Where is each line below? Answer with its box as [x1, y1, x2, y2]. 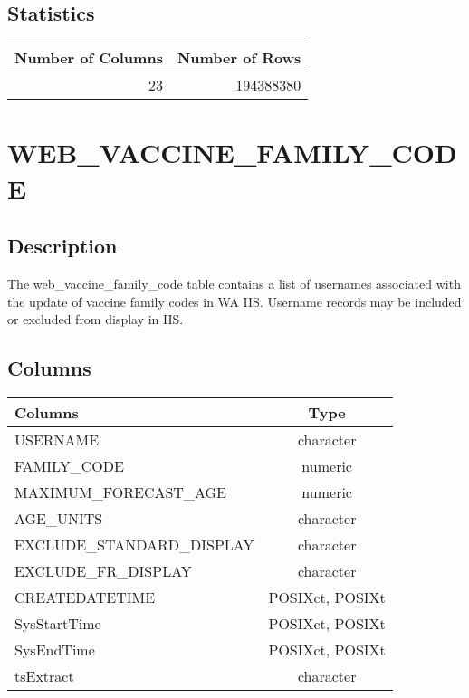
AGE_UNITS [14, 507, 103, 529]
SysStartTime [14, 612, 101, 634]
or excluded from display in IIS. [7, 310, 184, 329]
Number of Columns [14, 47, 163, 69]
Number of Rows [177, 47, 301, 69]
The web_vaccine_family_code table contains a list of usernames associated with [7, 273, 461, 292]
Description [7, 232, 118, 260]
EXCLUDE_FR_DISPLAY [14, 559, 192, 581]
